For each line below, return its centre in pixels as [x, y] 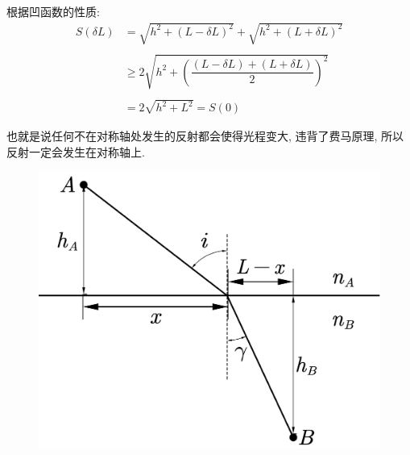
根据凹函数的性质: [53, 11]
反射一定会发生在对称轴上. [76, 151]
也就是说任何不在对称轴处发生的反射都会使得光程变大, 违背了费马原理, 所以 [205, 136]
